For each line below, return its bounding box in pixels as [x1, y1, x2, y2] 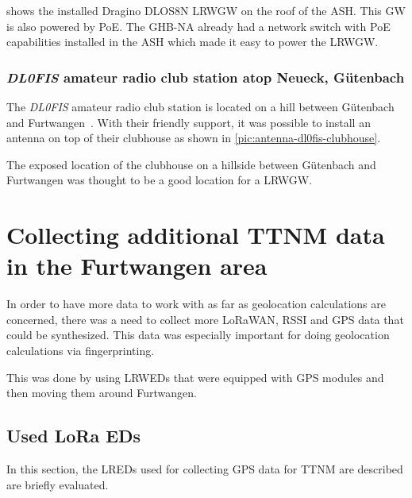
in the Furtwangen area [6, 249, 268, 282]
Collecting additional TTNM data [6, 218, 385, 251]
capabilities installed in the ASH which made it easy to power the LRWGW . [6, 33, 379, 50]
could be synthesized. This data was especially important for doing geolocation [6, 326, 390, 343]
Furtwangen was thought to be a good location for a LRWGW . [6, 172, 313, 188]
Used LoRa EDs [6, 423, 141, 448]
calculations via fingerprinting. [6, 342, 155, 359]
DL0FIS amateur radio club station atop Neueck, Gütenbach [6, 67, 405, 87]
